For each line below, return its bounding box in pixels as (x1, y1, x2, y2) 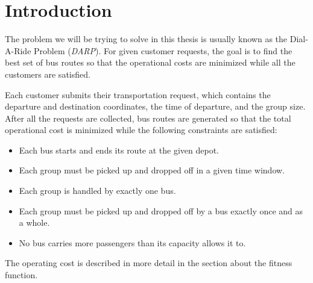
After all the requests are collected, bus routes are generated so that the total (5, 111, 291, 124)
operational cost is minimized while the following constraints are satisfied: (5, 123, 277, 136)
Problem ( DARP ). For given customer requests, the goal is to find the (34, 44, 292, 57)
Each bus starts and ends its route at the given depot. (19, 143, 220, 156)
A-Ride (5, 44, 31, 57)
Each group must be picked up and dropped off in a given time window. (19, 164, 285, 176)
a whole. (19, 216, 50, 229)
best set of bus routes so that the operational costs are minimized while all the (5, 56, 296, 69)
